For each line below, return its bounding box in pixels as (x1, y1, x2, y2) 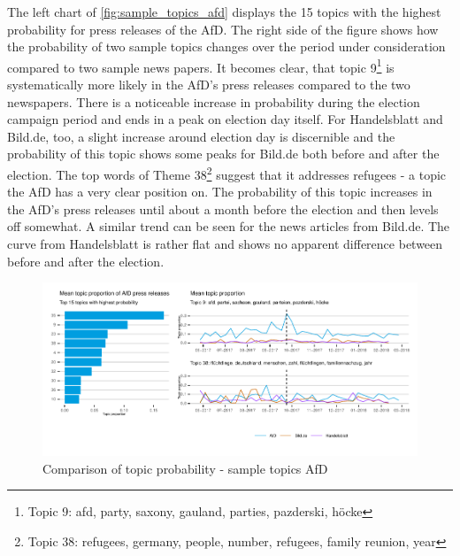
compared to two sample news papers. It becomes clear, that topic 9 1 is (7, 55, 395, 76)
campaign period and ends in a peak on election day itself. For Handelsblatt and (7, 110, 443, 128)
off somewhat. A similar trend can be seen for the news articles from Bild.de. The (7, 217, 450, 236)
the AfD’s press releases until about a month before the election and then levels (7, 199, 439, 218)
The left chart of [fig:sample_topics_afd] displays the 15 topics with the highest (7, 3, 441, 20)
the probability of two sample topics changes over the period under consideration (7, 37, 446, 56)
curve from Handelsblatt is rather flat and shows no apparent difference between (7, 235, 443, 253)
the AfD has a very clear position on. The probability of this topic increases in (7, 182, 433, 201)
